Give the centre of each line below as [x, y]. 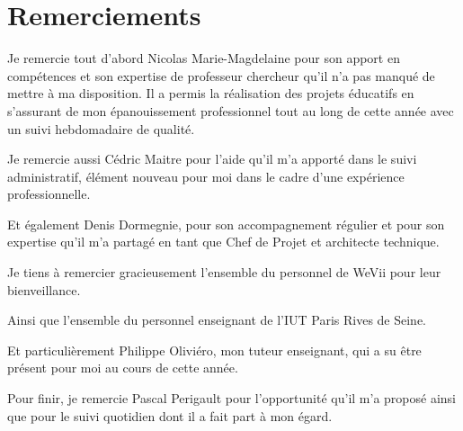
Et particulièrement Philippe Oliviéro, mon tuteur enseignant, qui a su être [214, 350]
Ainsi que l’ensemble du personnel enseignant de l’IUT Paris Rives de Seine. [217, 320]
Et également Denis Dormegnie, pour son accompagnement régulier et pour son [226, 224]
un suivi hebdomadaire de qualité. [101, 128]
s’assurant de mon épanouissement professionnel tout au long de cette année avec [231, 110]
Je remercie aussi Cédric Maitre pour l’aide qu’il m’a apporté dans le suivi [212, 159]
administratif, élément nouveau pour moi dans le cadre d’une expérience [206, 176]
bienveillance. [44, 289]
